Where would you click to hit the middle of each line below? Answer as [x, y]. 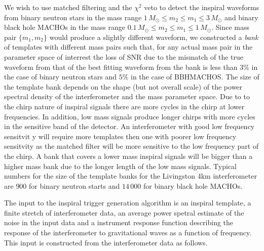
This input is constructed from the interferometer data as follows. [106, 242]
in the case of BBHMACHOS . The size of [195, 77]
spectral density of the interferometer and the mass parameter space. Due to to [127, 96]
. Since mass [230, 27]
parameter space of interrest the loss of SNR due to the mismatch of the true [124, 56]
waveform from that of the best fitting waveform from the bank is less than [121, 67]
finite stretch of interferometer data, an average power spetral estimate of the [124, 212]
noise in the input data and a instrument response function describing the [119, 222]
